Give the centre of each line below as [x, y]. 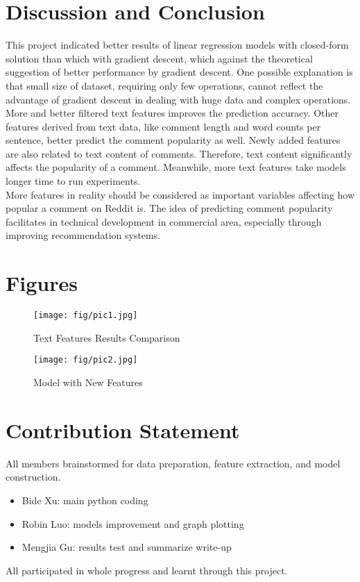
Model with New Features [88, 382]
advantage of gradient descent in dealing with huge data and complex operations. [178, 99]
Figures [42, 283]
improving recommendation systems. [83, 235]
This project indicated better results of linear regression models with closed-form [177, 45]
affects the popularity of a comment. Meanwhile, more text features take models [176, 167]
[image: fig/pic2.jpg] [86, 360]
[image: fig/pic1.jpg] [86, 316]
